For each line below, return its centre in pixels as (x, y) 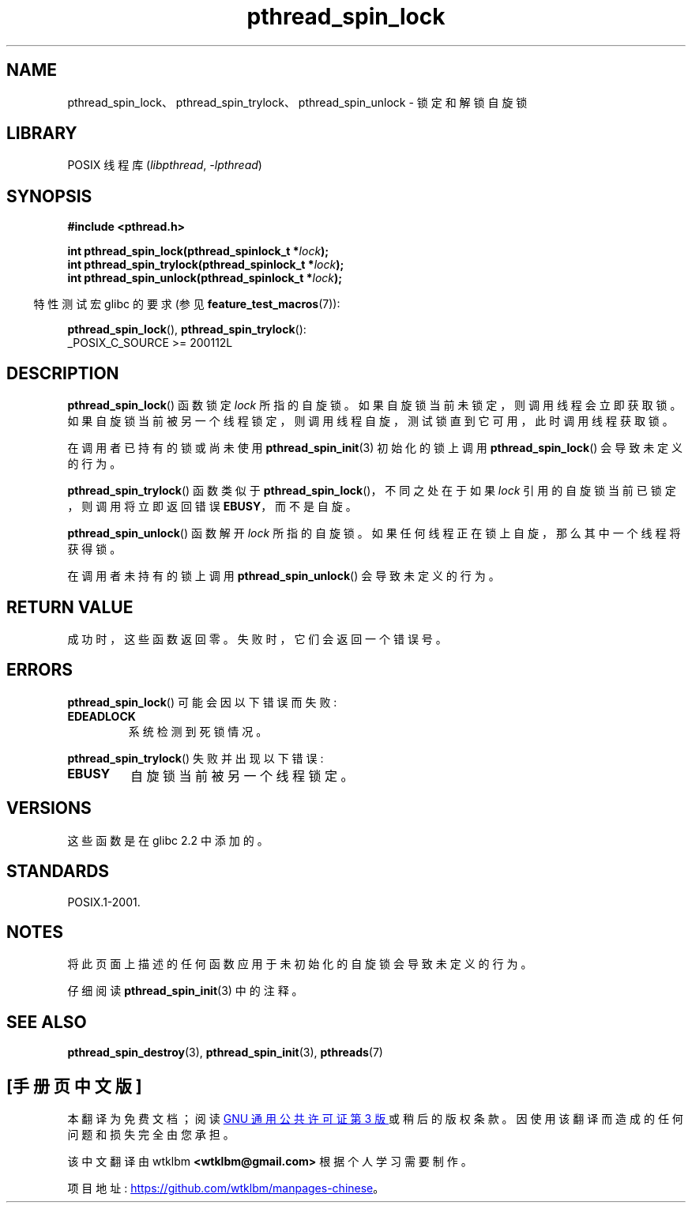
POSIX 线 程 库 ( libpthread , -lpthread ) (165, 165)
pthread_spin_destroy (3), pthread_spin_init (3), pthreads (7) (225, 1053)
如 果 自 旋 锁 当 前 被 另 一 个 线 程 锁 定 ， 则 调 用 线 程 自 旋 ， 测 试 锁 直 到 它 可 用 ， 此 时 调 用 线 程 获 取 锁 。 (370, 421)
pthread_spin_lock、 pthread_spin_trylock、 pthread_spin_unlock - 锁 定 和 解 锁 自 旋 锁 (297, 102)
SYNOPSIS (49, 196)
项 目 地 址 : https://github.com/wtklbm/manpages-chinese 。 (226, 1188)
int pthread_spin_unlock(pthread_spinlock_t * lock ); (205, 278)
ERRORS (40, 670)
